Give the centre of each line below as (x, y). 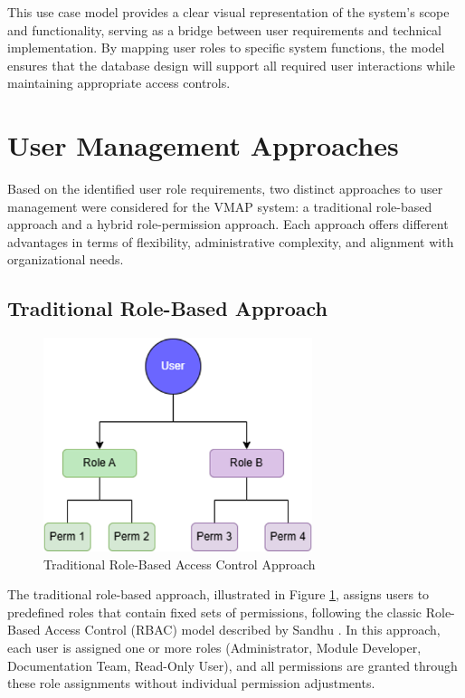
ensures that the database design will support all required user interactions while (232, 65)
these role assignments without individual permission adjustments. (191, 683)
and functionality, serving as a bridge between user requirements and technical (225, 29)
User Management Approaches (203, 145)
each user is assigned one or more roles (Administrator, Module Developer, (214, 648)
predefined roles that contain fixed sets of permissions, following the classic (215, 612)
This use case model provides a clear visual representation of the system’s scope (228, 12)
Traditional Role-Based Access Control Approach (180, 564)
